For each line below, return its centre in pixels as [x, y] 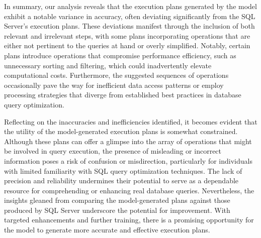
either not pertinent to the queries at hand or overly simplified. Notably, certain [127, 45]
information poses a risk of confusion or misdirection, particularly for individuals [128, 160]
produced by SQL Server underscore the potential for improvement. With [117, 210]
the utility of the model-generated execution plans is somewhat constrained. [121, 131]
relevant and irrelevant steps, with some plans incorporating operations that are [127, 35]
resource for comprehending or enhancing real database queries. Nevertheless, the [129, 190]
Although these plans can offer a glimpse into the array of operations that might [128, 141]
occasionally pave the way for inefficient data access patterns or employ [114, 85]
